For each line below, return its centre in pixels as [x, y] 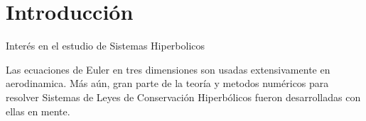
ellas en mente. [38, 111]
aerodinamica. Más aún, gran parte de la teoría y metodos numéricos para [167, 83]
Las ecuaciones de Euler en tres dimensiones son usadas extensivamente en [168, 69]
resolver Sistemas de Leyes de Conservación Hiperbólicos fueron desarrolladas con [183, 97]
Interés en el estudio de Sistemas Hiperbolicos [106, 46]
